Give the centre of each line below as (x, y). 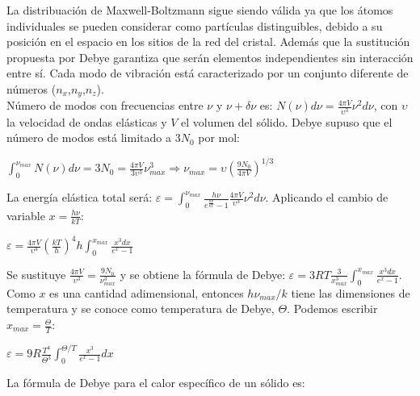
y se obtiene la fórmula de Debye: (203, 274)
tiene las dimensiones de (351, 292)
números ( (31, 88)
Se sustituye (36, 274)
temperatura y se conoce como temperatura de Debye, (141, 308)
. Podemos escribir (332, 308)
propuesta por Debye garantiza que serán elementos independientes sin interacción (210, 57)
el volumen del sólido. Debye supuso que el (287, 121)
